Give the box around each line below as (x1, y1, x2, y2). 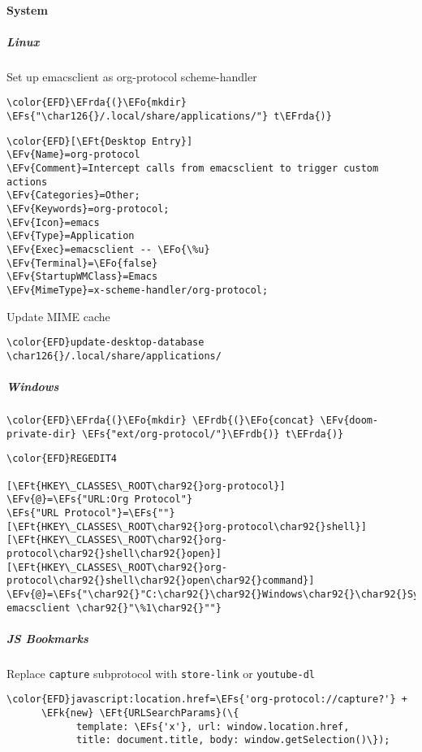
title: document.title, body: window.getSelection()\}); (75, 734, 390, 746)
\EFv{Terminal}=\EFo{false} (6, 257, 158, 269)
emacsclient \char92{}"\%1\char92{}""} (6, 602, 222, 614)
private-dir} (6, 428, 76, 440)
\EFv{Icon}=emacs (6, 216, 100, 228)
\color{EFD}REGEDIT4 (6, 453, 118, 465)
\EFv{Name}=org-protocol (6, 149, 140, 161)
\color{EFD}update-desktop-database (6, 337, 205, 349)
